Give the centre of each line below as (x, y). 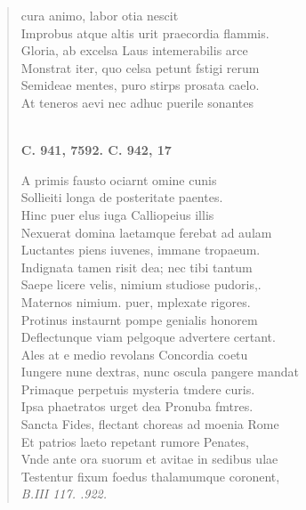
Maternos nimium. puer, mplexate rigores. (136, 301)
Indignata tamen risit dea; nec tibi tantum (137, 267)
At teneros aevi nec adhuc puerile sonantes (137, 102)
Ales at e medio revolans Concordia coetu (134, 354)
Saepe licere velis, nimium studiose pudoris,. (141, 284)
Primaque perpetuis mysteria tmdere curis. (138, 389)
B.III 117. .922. (64, 494)
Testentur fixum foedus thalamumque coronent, (150, 476)
